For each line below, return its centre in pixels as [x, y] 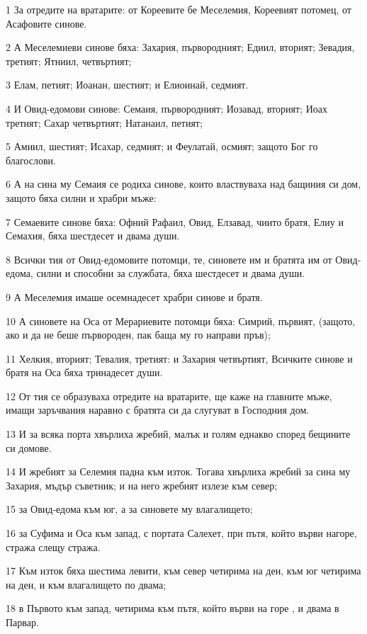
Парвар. [22, 622]
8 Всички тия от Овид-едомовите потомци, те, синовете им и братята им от [169, 259]
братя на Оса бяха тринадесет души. [84, 372]
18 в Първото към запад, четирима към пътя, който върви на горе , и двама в [173, 608]
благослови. [31, 160]
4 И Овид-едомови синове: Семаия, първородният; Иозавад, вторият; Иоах [166, 108]
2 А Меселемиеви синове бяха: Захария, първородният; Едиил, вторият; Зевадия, [180, 47]
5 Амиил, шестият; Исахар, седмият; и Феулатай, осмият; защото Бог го [162, 146]
